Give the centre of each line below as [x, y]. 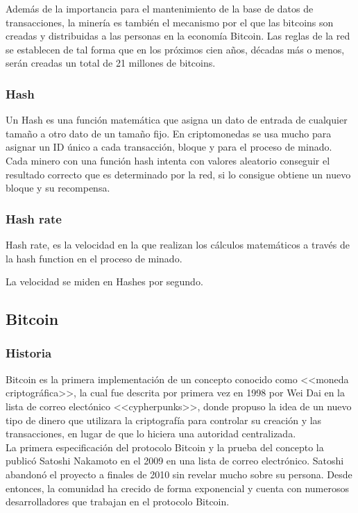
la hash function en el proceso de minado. [94, 258]
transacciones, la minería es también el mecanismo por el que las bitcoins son [170, 22]
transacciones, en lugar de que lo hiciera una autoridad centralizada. [151, 434]
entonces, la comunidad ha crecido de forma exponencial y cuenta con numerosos [177, 488]
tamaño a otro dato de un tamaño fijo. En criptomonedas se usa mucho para [169, 133]
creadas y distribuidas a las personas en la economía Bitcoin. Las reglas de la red [178, 36]
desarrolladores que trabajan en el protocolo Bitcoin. [118, 502]
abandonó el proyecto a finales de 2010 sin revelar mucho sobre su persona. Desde [179, 474]
